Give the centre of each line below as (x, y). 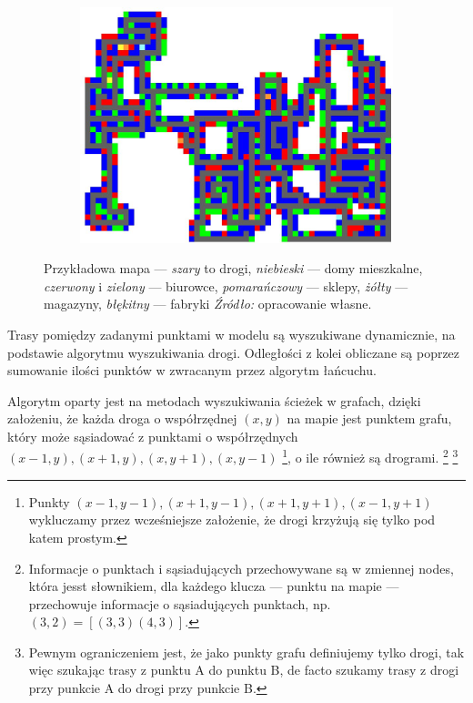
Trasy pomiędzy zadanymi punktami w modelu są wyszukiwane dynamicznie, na (231, 334)
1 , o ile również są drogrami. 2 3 (370, 456)
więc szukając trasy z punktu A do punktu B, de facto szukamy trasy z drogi (244, 670)
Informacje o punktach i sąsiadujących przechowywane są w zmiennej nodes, (241, 568)
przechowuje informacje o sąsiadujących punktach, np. (180, 603)
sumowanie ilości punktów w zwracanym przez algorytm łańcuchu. (192, 370)
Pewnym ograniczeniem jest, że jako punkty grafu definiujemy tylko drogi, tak (247, 652)
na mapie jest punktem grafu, (369, 418)
